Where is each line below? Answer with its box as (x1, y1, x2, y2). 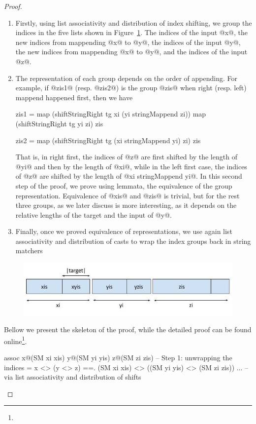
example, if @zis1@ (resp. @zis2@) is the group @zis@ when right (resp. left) (15, 82, 247, 93)
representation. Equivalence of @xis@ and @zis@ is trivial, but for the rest (15, 190, 240, 200)
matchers (15, 245, 43, 256)
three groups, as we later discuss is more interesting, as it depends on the (15, 200, 237, 210)
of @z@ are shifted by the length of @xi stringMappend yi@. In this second (15, 171, 242, 181)
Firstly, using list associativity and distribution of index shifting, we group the (15, 17, 252, 28)
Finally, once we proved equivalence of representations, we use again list (15, 226, 232, 236)
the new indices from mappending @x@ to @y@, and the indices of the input (15, 46, 248, 57)
